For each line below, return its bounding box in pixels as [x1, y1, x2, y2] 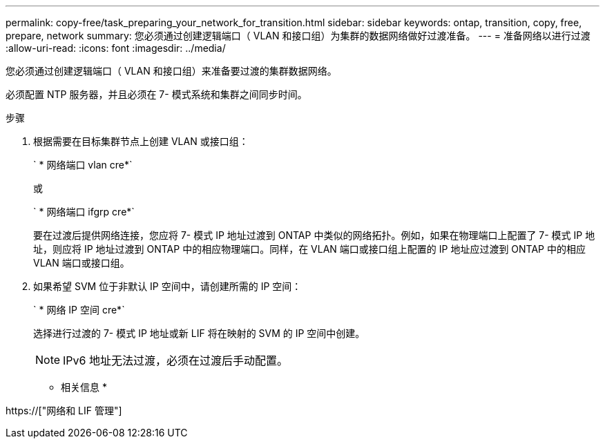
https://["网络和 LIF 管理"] [6, 405, 122, 416]
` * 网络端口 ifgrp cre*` [33, 206, 135, 218]
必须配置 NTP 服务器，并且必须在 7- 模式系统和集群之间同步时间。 [6, 88, 307, 100]
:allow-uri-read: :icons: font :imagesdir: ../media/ [6, 42, 226, 54]
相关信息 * [61, 381, 107, 393]
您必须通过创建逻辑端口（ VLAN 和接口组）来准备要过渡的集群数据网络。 [6, 65, 337, 77]
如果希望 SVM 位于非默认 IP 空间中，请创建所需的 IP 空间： [33, 280, 302, 292]
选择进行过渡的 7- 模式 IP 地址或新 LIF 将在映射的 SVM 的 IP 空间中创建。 [33, 327, 365, 339]
